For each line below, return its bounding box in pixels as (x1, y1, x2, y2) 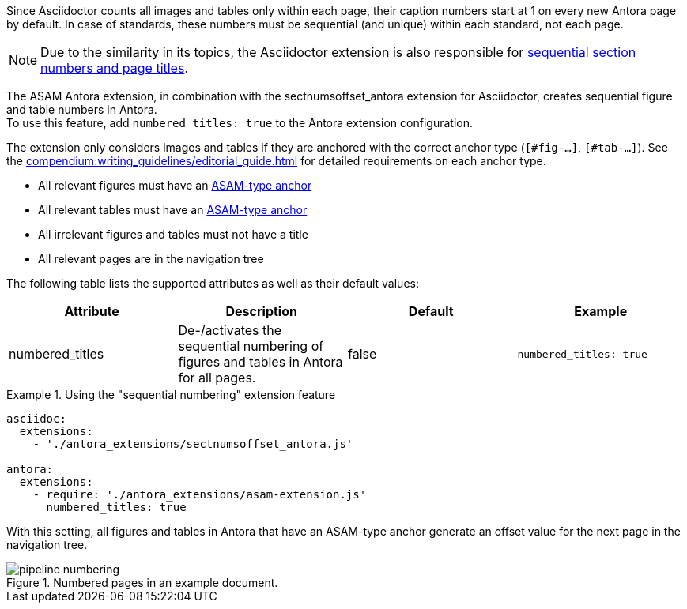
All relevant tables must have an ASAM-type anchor (38, 203, 308, 216)
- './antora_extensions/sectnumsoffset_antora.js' (32, 438, 353, 450)
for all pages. (178, 370, 256, 385)
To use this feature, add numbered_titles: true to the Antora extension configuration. (6, 116, 473, 130)
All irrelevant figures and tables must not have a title (38, 227, 308, 241)
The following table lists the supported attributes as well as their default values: (6, 276, 419, 290)
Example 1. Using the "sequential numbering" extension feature (6, 388, 336, 401)
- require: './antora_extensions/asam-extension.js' (32, 488, 367, 501)
